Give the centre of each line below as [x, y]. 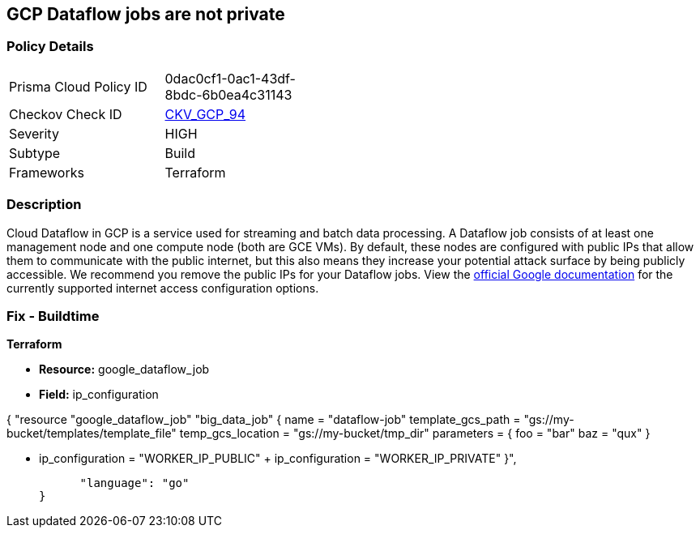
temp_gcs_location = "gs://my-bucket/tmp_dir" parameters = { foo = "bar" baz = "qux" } [415, 434]
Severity [34, 133]
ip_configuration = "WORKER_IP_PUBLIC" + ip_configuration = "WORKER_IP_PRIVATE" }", [278, 459]
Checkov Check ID [66, 114]
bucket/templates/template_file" [92, 434]
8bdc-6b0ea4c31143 [228, 94]
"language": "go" [134, 483]
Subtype [35, 153]
